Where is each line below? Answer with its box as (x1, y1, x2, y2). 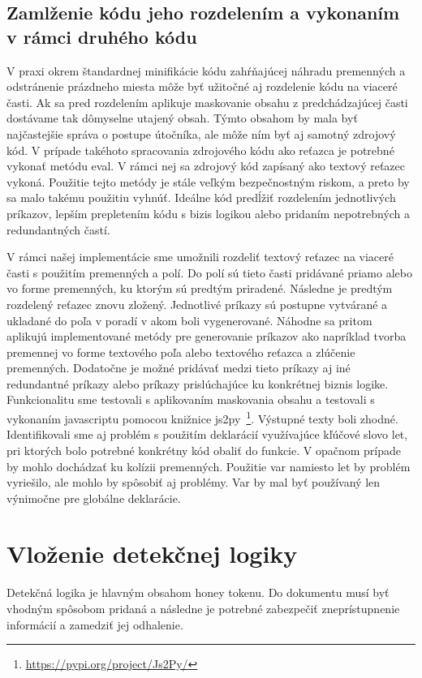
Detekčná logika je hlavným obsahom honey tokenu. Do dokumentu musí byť (6, 584, 390, 601)
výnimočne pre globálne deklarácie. (6, 489, 181, 506)
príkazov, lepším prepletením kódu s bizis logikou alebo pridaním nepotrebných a (6, 204, 411, 221)
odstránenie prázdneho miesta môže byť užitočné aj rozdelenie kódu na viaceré (6, 78, 398, 95)
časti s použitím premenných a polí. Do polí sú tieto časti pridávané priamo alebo (6, 264, 412, 281)
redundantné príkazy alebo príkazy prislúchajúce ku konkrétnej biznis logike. (6, 375, 389, 392)
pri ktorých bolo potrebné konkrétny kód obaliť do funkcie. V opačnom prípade (6, 441, 401, 458)
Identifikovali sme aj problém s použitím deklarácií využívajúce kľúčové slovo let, (6, 426, 408, 443)
